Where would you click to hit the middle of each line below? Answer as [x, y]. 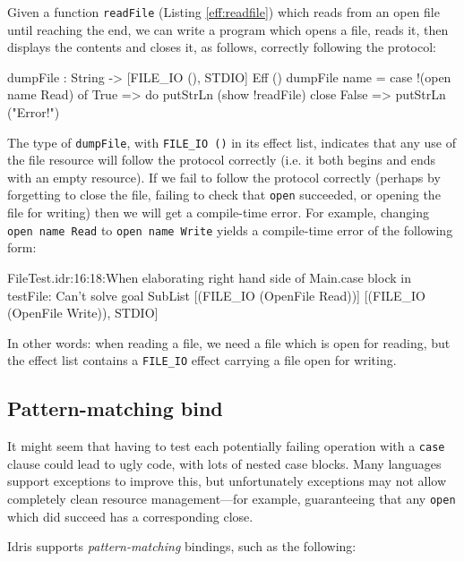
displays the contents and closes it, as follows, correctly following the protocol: [222, 47]
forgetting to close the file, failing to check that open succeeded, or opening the [224, 195]
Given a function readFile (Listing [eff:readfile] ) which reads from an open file [223, 12]
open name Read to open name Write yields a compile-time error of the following [230, 229]
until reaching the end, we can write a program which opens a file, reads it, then [228, 29]
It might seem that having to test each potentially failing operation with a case [226, 446]
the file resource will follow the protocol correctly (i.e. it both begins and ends [221, 160]
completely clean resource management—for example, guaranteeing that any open [232, 499]
